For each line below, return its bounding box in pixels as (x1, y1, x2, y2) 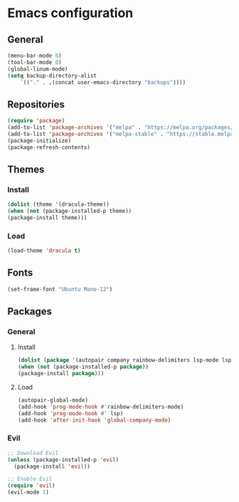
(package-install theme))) (7, 214, 87, 221)
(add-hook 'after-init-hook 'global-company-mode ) (17, 417, 171, 424)
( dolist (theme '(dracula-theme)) (7, 201, 110, 208)
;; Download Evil (7, 449, 59, 456)
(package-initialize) (7, 137, 72, 144)
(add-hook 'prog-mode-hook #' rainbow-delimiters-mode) (17, 403, 184, 410)
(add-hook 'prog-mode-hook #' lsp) (17, 409, 124, 417)
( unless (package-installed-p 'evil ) (7, 456, 119, 464)
